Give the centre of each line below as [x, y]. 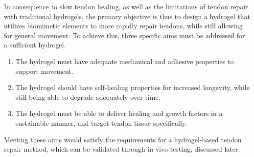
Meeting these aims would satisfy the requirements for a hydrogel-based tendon [123, 139]
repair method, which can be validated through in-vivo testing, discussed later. [122, 149]
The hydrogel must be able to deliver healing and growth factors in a [119, 113]
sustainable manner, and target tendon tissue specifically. [101, 123]
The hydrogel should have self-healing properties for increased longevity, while [132, 87]
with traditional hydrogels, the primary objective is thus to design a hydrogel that [127, 16]
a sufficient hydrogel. [35, 45]
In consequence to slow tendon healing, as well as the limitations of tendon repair [126, 6]
